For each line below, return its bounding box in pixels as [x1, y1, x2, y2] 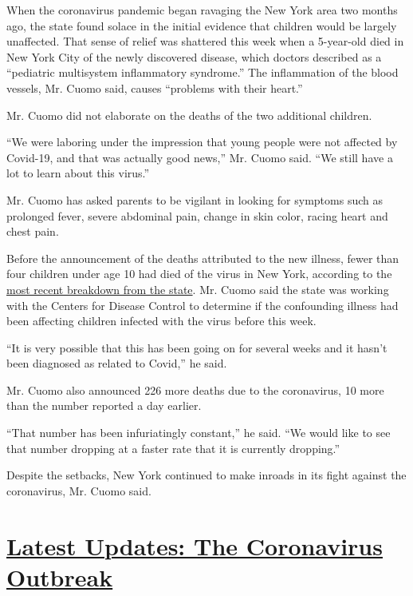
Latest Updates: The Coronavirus [6, 529, 383, 562]
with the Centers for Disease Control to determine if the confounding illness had [6, 296, 399, 313]
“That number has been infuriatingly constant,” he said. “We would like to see [6, 424, 391, 441]
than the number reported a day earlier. [6, 397, 202, 414]
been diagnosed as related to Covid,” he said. [6, 355, 227, 372]
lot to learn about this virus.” [6, 165, 150, 181]
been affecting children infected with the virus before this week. [6, 312, 317, 329]
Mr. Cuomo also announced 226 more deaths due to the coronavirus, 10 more [6, 381, 384, 398]
